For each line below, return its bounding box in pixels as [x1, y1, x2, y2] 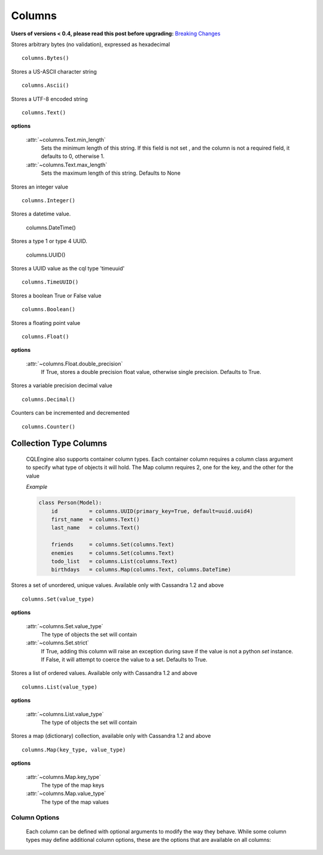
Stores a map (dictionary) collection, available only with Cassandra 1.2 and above [11, 732, 211, 740]
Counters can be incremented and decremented [11, 409, 130, 416]
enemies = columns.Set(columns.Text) [51, 549, 175, 556]
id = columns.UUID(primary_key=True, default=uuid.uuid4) [51, 507, 254, 515]
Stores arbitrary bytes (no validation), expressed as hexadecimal [11, 41, 170, 48]
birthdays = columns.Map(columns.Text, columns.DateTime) [51, 566, 231, 573]
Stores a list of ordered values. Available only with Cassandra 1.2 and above [11, 670, 197, 677]
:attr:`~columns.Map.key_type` [26, 773, 101, 780]
